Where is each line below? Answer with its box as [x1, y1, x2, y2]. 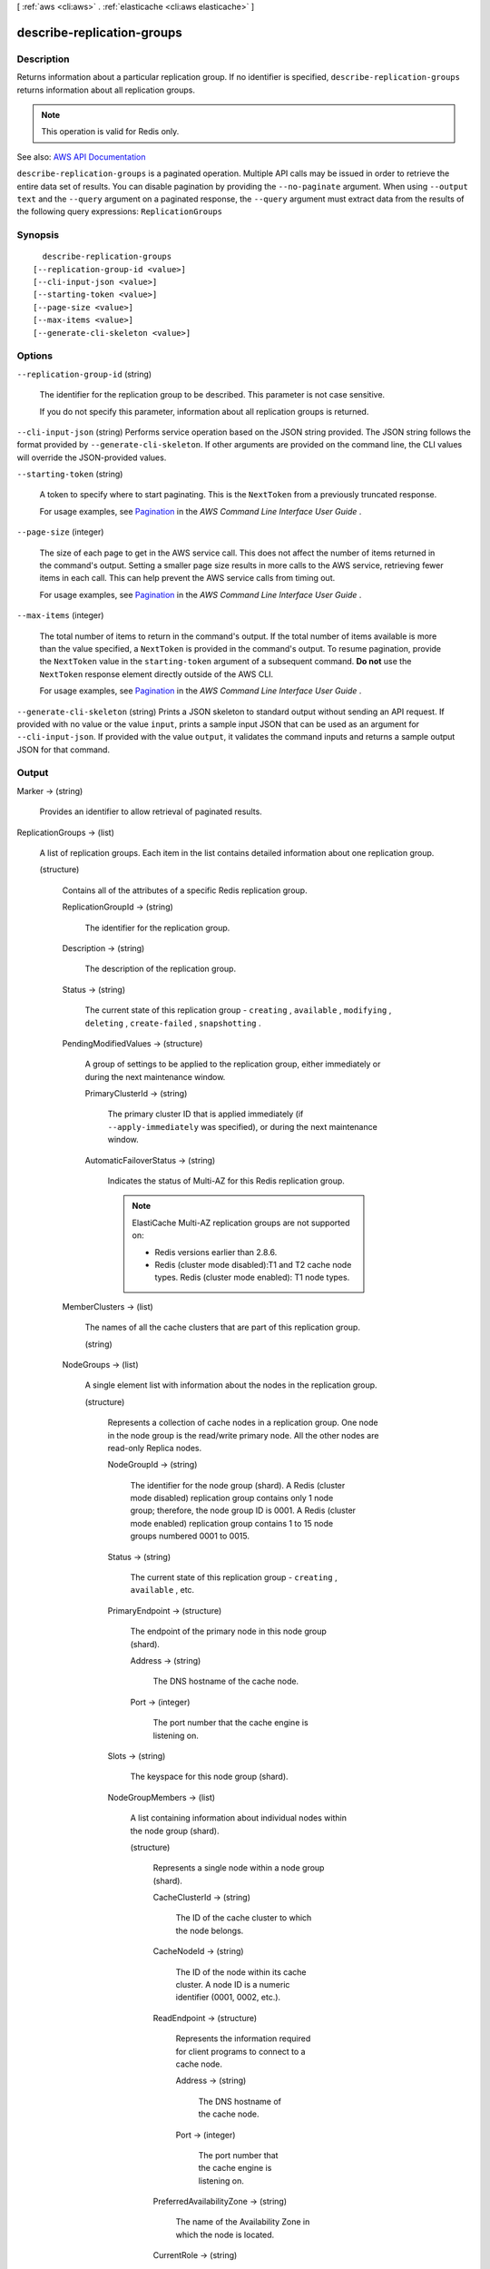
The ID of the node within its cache [175, 1966, 307, 1978]
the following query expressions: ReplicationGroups [16, 206, 222, 217]
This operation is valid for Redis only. [41, 126, 180, 137]
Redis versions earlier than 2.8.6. [154, 1246, 278, 1257]
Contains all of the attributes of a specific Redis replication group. [62, 885, 308, 896]
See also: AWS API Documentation [16, 151, 146, 162]
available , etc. [130, 1585, 195, 1596]
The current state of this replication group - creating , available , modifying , [84, 1005, 392, 1016]
